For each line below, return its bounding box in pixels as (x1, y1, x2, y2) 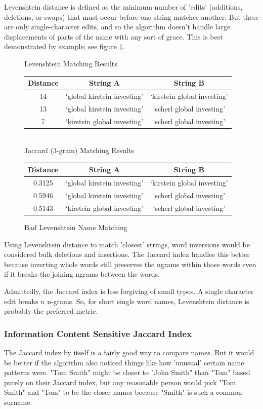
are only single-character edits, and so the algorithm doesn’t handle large (4, 21, 231, 32)
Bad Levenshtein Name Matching (24, 222, 127, 232)
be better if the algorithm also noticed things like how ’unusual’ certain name (4, 357, 244, 367)
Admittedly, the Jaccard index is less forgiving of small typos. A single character (4, 285, 254, 296)
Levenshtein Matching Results (24, 58, 117, 68)
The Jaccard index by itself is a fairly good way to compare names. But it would (4, 347, 254, 357)
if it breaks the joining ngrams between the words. (4, 269, 160, 279)
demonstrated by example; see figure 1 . (4, 41, 125, 52)
